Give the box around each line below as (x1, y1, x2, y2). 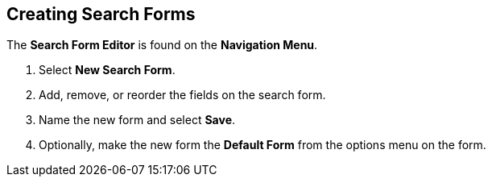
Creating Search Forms (6, 4, 196, 24)
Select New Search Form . (39, 63, 176, 77)
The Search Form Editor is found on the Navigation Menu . (6, 38, 318, 52)
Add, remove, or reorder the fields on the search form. (39, 88, 326, 102)
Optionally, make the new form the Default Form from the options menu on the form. (39, 138, 486, 152)
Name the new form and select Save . (39, 113, 236, 127)
